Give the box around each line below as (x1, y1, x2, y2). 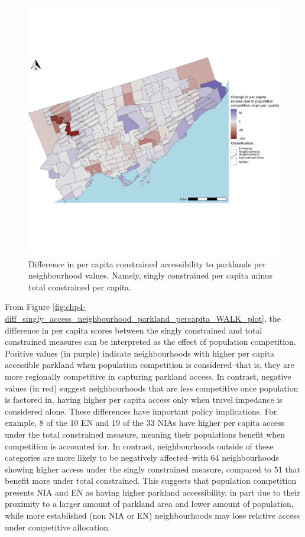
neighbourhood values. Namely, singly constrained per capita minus (28, 269, 273, 282)
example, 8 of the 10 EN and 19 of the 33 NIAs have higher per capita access (5, 416, 284, 429)
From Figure (5, 300, 50, 313)
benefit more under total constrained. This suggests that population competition (5, 474, 297, 487)
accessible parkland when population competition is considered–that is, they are (5, 358, 294, 371)
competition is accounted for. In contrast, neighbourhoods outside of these (5, 439, 274, 452)
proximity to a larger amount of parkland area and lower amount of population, (5, 497, 294, 510)
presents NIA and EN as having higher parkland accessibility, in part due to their (5, 486, 300, 498)
